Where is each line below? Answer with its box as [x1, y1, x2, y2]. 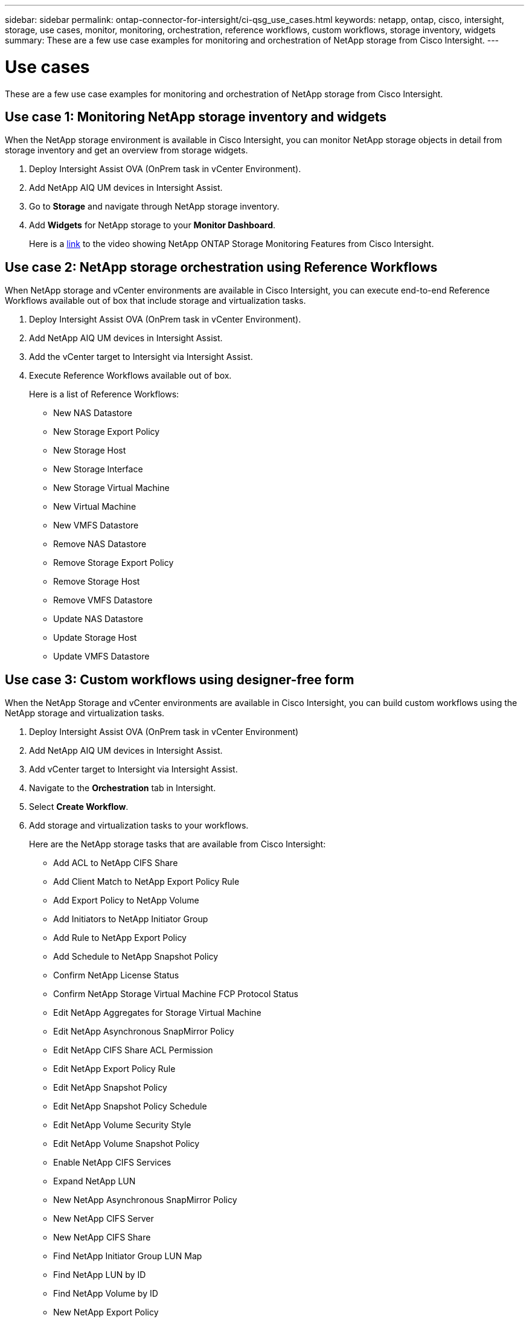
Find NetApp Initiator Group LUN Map [53, 1251, 202, 1262]
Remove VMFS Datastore [53, 595, 153, 606]
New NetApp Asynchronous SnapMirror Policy [53, 1195, 237, 1205]
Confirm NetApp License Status [53, 970, 179, 981]
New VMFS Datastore [53, 520, 139, 531]
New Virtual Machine [53, 501, 136, 512]
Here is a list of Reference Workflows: [29, 389, 179, 400]
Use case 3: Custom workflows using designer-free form [5, 672, 354, 687]
